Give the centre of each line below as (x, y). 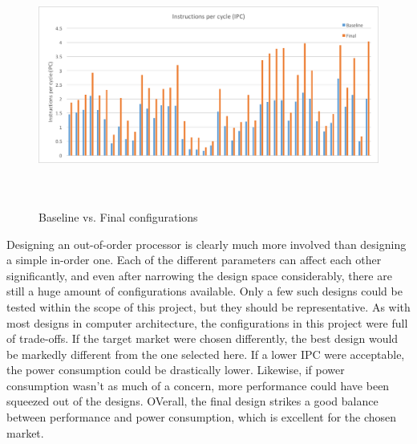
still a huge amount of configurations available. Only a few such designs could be (204, 291)
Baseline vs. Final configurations (118, 216)
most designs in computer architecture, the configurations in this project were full (207, 322)
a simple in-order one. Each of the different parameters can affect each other (194, 260)
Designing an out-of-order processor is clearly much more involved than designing (206, 244)
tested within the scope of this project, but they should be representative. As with (208, 306)
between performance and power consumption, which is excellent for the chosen (202, 417)
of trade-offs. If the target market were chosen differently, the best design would (202, 338)
